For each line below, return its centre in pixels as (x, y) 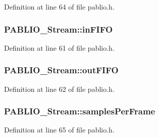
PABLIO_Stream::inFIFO (59, 29)
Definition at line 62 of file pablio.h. (59, 89)
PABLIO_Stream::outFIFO (61, 70)
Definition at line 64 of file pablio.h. (59, 7)
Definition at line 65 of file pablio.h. (59, 130)
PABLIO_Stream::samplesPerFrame (80, 111)
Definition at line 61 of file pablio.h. (59, 47)
